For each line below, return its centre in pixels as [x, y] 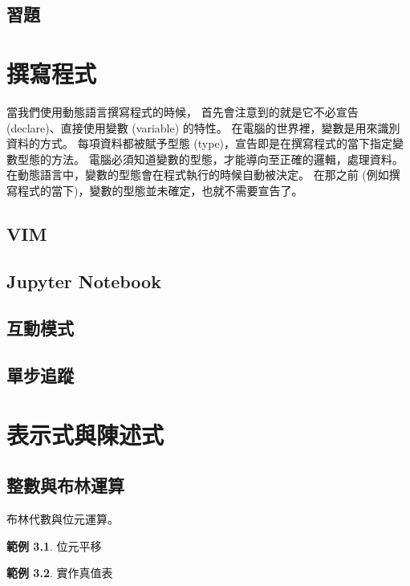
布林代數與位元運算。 [63, 519]
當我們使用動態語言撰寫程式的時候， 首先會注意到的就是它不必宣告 [183, 111]
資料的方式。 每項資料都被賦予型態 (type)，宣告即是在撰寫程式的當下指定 [200, 143]
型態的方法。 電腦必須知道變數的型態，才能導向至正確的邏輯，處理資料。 [210, 159]
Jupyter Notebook [84, 281]
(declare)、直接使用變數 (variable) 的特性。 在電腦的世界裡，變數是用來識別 [203, 127]
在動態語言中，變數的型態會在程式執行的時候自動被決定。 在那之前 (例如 [198, 175]
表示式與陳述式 [85, 434]
